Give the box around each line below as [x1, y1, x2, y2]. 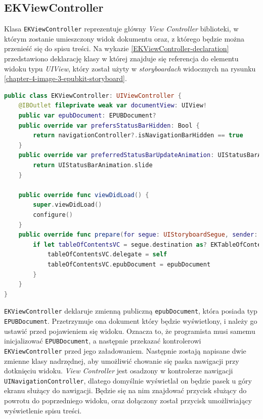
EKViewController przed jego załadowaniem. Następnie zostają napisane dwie [4, 345, 246, 356]
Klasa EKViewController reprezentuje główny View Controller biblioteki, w [4, 23, 239, 34]
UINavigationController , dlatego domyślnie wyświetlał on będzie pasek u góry [4, 375, 252, 386]
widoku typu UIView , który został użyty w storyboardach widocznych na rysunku [4, 63, 256, 73]
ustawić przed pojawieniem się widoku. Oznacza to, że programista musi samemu [4, 325, 255, 336]
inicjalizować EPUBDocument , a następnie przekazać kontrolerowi [4, 335, 201, 346]
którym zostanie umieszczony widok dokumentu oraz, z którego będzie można [4, 33, 245, 44]
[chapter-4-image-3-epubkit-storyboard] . [4, 73, 127, 84]
